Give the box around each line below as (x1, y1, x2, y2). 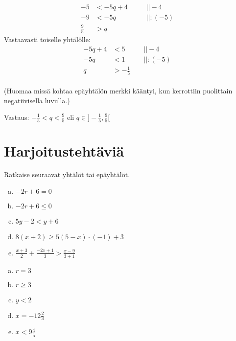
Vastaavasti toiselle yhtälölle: (4, 34, 91, 44)
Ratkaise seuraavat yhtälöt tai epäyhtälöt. (4, 169, 130, 180)
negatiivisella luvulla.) (4, 95, 70, 106)
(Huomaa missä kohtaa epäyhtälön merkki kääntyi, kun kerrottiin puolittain (4, 86, 233, 96)
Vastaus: (4, 112, 29, 122)
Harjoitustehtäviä (4, 141, 124, 161)
